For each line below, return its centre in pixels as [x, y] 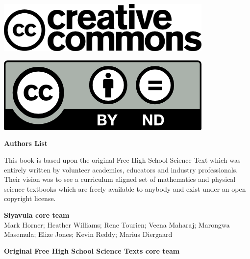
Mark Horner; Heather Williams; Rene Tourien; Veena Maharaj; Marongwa [117, 224]
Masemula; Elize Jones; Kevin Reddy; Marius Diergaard [88, 234]
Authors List [26, 143]
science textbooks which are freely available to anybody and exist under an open [125, 188]
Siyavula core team [37, 215]
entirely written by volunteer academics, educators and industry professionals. [121, 169]
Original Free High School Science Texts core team [92, 250]
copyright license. [30, 198]
